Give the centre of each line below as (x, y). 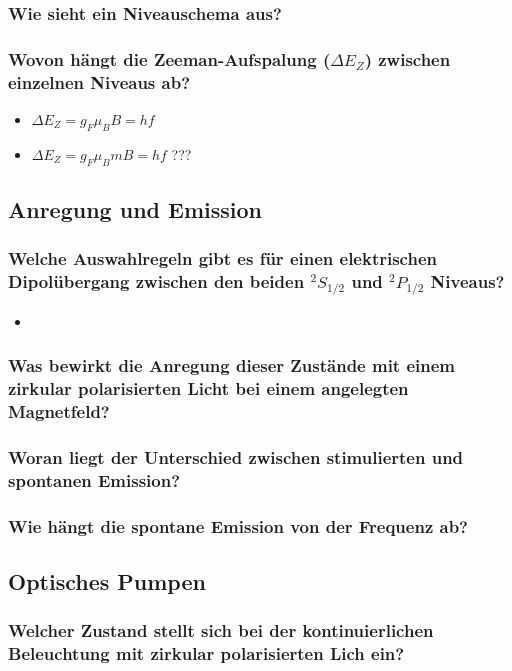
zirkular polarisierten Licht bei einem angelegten (208, 388)
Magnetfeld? (59, 410)
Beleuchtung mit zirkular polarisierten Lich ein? (206, 653)
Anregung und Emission (135, 208)
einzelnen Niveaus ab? (99, 81)
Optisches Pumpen (107, 580)
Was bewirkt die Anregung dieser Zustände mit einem (232, 365)
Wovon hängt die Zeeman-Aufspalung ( (169, 58)
